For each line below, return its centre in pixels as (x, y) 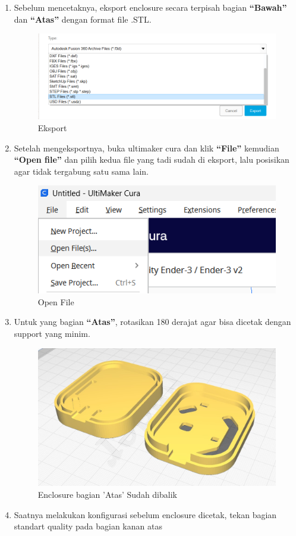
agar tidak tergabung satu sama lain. (81, 171)
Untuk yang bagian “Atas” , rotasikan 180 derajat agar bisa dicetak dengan (152, 322)
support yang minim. (52, 334)
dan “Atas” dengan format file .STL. (83, 19)
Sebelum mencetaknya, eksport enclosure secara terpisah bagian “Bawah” (150, 7)
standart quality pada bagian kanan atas (88, 526)
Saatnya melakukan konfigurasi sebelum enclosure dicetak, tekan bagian (145, 514)
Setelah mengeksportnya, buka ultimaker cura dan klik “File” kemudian (147, 148)
